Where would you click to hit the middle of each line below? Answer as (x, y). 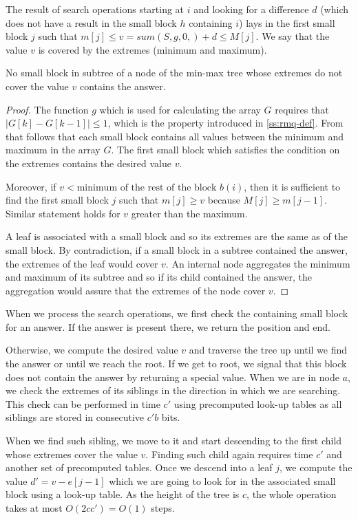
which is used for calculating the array (180, 109)
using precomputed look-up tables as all (258, 403)
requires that (302, 109)
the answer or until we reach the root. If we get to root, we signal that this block (176, 364)
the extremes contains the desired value (88, 163)
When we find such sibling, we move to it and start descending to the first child (174, 441)
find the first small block (57, 200)
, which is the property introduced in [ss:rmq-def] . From (225, 123)
